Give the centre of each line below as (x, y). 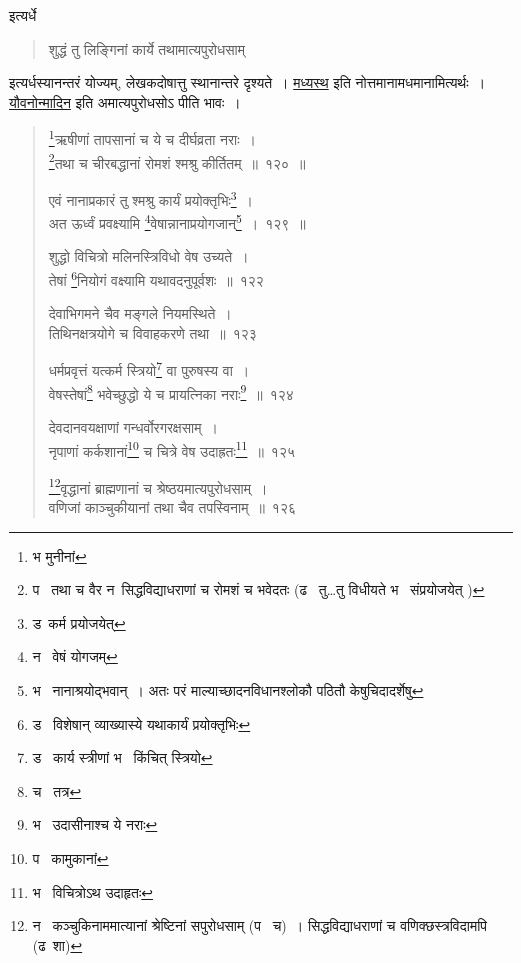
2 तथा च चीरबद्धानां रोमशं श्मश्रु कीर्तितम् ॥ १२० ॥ (177, 161)
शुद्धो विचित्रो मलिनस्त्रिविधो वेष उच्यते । (148, 256)
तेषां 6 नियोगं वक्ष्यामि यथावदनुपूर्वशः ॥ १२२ (156, 278)
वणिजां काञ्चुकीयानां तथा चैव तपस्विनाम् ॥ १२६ (172, 507)
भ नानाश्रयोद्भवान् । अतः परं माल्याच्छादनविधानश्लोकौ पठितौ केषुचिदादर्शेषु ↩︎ (228, 689)
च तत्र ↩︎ (57, 790)
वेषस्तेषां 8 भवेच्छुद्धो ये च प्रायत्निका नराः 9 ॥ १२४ (171, 392)
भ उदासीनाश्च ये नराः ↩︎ (95, 824)
